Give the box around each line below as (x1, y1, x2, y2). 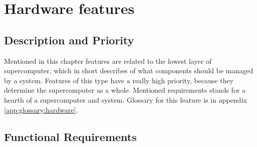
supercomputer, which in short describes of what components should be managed (4, 65, 253, 76)
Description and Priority (4, 32, 134, 47)
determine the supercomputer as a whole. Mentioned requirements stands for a (4, 85, 246, 95)
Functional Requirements (4, 129, 137, 144)
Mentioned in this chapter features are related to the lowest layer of (4, 55, 212, 66)
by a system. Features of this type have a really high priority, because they (4, 75, 234, 85)
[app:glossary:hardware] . (4, 104, 78, 115)
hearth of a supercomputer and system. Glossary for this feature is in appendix (4, 94, 247, 105)
